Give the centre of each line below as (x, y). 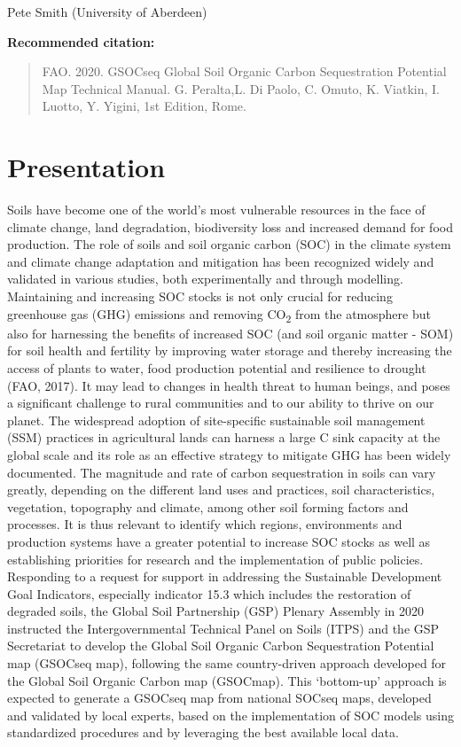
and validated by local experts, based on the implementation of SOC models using (230, 715)
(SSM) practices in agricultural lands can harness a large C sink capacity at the (224, 437)
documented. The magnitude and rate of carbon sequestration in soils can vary (222, 472)
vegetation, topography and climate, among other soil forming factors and (208, 506)
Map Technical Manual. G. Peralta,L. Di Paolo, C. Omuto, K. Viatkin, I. (241, 88)
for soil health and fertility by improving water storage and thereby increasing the (230, 350)
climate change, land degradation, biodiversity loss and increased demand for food (230, 226)
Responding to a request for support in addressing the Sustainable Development (225, 576)
